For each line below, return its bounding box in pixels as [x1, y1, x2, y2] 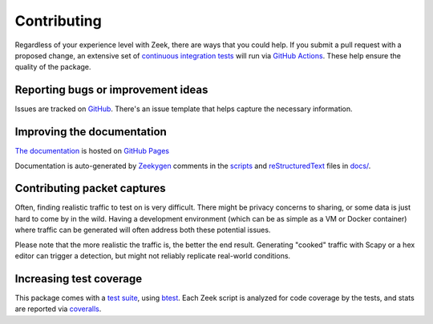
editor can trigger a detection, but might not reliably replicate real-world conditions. [14, 251, 291, 260]
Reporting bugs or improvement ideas [14, 83, 208, 97]
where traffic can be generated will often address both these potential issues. [14, 225, 271, 235]
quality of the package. [14, 62, 91, 72]
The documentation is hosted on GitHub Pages [14, 146, 170, 156]
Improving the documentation [14, 125, 168, 139]
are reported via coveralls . [14, 304, 102, 314]
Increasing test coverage [14, 272, 143, 286]
